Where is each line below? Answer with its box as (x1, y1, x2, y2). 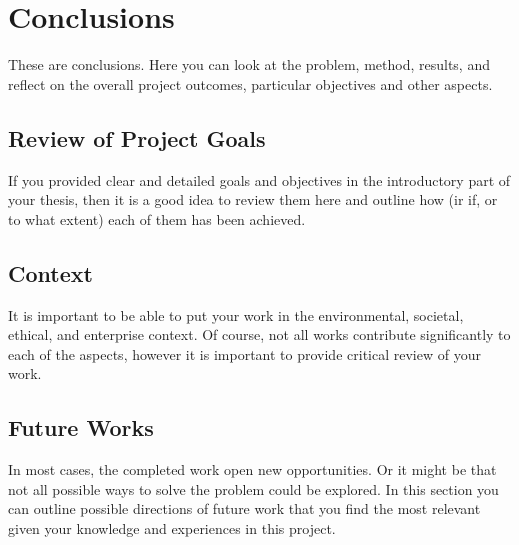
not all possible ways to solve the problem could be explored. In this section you (8, 478, 499, 499)
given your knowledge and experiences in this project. (8, 517, 336, 538)
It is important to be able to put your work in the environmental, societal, (8, 304, 464, 325)
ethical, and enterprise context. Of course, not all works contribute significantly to (8, 324, 511, 345)
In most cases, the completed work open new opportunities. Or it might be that (8, 459, 497, 480)
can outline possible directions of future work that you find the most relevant (8, 498, 481, 519)
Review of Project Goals (8, 122, 266, 153)
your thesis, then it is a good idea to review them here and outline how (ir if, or (8, 189, 498, 210)
